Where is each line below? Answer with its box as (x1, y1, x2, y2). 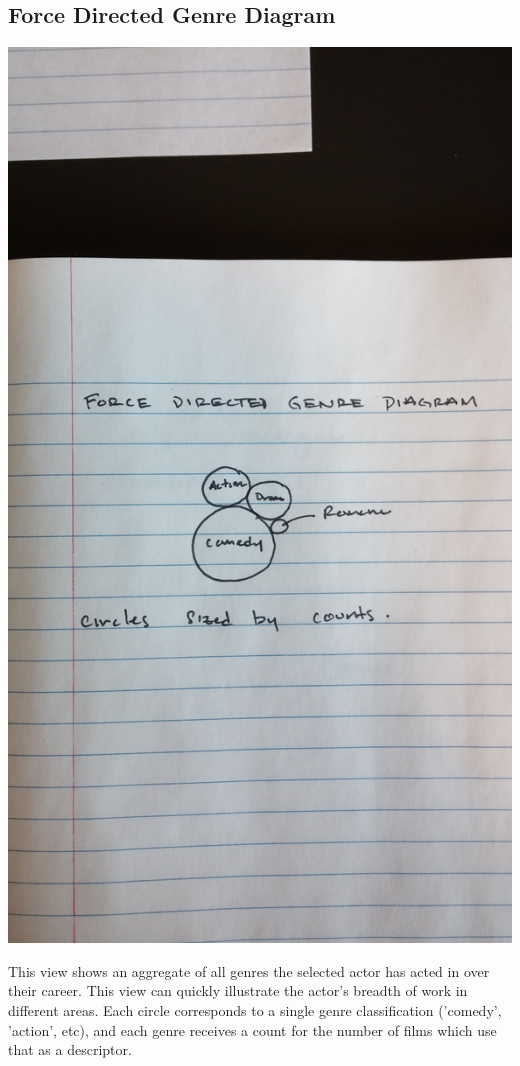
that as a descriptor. (8, 1039, 132, 1060)
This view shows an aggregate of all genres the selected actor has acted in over (8, 960, 490, 981)
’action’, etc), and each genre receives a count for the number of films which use (8, 1019, 497, 1040)
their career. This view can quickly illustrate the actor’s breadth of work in (8, 980, 468, 1001)
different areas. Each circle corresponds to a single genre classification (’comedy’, (8, 999, 502, 1020)
